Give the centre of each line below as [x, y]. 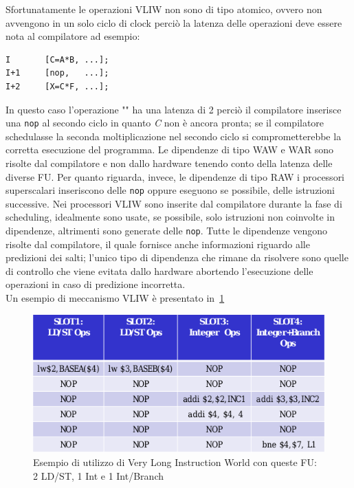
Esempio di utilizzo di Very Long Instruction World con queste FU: [175, 462]
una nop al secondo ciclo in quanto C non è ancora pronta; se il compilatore [165, 123]
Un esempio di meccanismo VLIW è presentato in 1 [115, 298]
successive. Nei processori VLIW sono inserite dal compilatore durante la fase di [174, 203]
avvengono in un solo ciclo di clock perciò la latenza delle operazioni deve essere [174, 22]
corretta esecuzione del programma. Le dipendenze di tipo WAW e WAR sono [170, 149]
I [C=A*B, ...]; [57, 59]
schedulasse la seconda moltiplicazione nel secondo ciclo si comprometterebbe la [174, 136]
